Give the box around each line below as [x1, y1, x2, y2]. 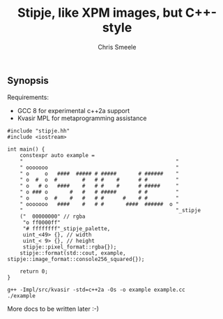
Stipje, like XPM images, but [17, 5, 183, 21]
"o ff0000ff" [22, 219, 61, 226]
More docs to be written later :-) [7, 305, 100, 313]
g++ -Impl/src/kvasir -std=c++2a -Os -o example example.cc [7, 286, 186, 294]
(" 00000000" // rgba [20, 213, 86, 221]
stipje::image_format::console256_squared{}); [7, 256, 145, 263]
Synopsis [7, 75, 49, 87]
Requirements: [7, 93, 49, 102]
